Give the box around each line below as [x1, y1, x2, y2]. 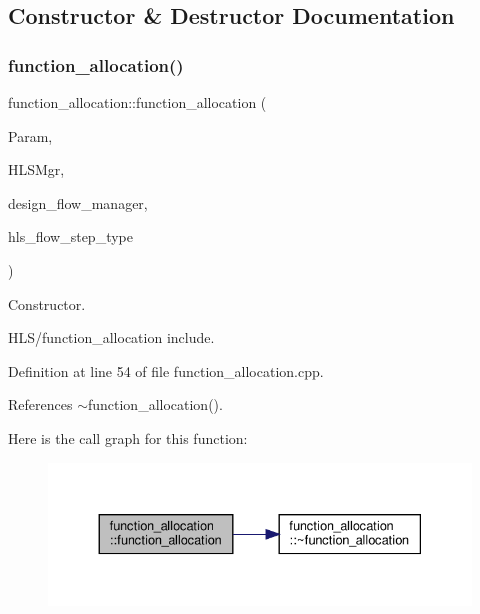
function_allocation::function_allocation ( [8, 92, 267, 112]
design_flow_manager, [8, 192, 148, 213]
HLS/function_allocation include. [8, 327, 215, 348]
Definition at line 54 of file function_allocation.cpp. [8, 360, 324, 381]
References [8, 394, 73, 415]
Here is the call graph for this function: [8, 427, 248, 448]
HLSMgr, [8, 159, 65, 180]
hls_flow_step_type [8, 226, 133, 247]
